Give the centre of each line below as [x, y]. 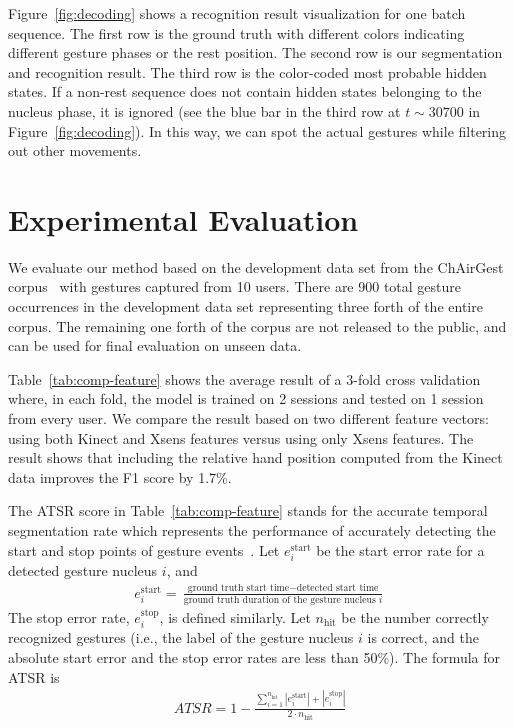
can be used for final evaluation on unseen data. [155, 345]
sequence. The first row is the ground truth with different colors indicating [236, 32]
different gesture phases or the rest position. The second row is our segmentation [255, 52]
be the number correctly [415, 617]
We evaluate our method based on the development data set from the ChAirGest [256, 266]
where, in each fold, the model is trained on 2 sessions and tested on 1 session [246, 398]
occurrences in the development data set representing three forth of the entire [245, 306]
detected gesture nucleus [83, 569]
